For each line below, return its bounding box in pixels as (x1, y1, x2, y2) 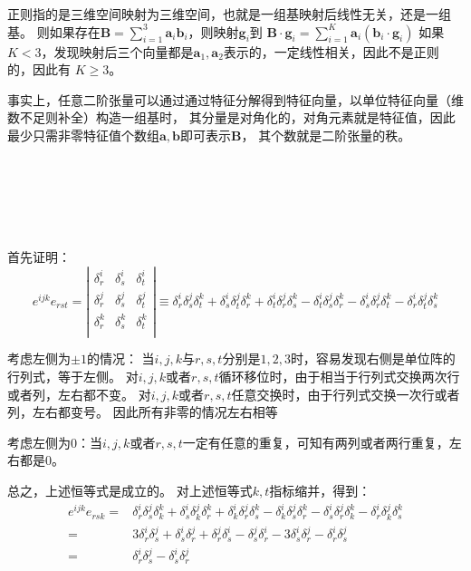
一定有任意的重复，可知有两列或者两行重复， (182, 432, 449, 451)
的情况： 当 (86, 349, 155, 368)
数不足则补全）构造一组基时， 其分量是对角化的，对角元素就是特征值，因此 (7, 108, 456, 127)
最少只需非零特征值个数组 (7, 125, 159, 144)
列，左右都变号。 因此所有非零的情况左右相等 (7, 402, 278, 421)
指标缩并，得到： (269, 480, 371, 499)
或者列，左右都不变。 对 (7, 384, 151, 403)
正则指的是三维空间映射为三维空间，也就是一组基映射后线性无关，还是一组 (7, 5, 451, 23)
